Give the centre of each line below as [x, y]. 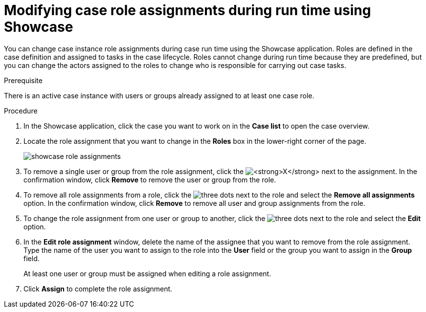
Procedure [21, 111]
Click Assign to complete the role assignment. [98, 289]
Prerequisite [23, 80]
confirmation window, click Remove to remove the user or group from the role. [150, 179]
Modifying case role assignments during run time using [188, 10]
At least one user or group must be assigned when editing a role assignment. [147, 273]
